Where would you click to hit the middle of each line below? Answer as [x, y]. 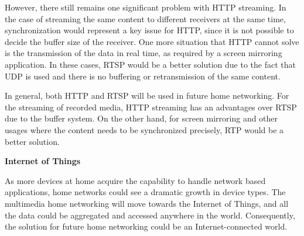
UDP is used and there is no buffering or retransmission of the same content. [143, 76]
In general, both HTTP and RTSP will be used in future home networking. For [147, 96]
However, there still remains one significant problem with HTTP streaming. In [146, 7]
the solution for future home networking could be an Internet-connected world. [146, 226]
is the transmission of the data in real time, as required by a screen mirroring [144, 53]
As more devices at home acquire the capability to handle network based [135, 180]
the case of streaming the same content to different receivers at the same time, [145, 18]
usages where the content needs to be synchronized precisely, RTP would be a [144, 129]
